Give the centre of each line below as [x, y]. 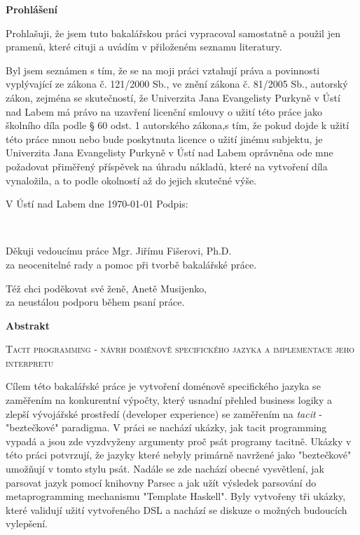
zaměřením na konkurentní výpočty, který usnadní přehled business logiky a [169, 400]
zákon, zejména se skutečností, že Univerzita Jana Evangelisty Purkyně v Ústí [173, 97]
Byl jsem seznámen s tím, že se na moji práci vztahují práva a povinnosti [163, 70]
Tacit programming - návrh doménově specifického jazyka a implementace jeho [180, 349]
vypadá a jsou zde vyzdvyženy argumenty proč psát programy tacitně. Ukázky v [179, 441]
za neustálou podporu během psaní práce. [95, 302]
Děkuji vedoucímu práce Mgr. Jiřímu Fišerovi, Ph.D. [119, 251]
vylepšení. [27, 523]
